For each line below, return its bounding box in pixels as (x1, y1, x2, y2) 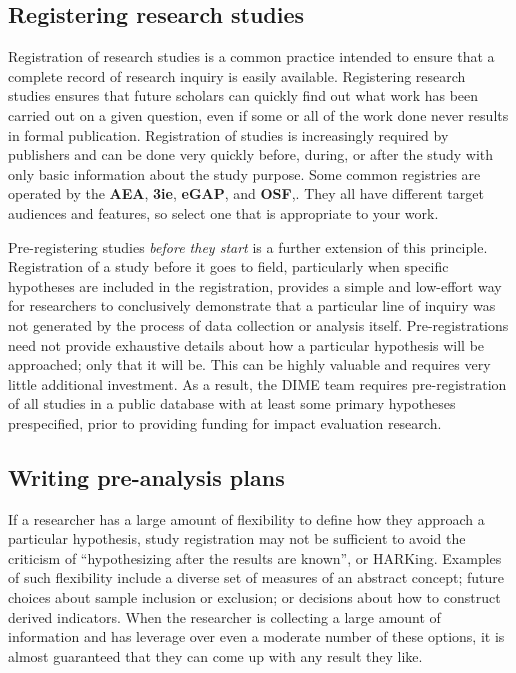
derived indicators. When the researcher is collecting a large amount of (8, 606, 441, 627)
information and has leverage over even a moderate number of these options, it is (8, 626, 505, 647)
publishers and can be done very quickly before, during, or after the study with (8, 144, 494, 165)
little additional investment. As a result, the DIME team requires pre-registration (8, 373, 507, 394)
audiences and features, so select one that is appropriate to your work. (8, 202, 439, 223)
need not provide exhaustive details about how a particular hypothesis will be (8, 334, 485, 355)
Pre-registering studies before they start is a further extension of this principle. (8, 236, 488, 257)
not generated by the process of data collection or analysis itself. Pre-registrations (8, 314, 509, 335)
